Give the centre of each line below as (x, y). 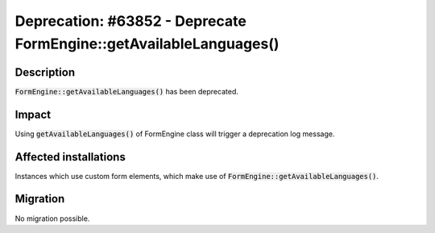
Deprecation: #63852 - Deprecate (131, 21)
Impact (33, 114)
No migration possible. (52, 218)
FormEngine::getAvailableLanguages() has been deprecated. (127, 91)
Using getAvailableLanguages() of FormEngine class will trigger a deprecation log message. (175, 134)
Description (45, 72)
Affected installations (70, 157)
